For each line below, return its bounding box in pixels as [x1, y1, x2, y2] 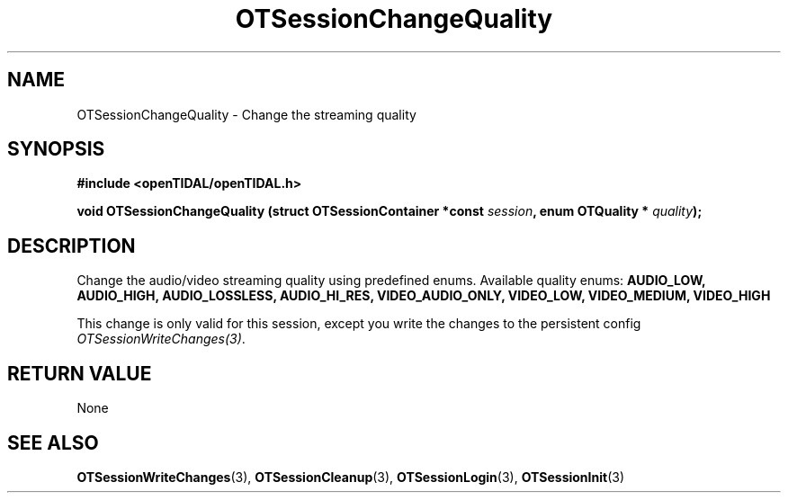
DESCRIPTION [7, 234, 136, 257]
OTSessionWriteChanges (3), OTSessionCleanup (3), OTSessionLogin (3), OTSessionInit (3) [76, 469, 625, 485]
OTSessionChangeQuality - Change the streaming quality [76, 106, 416, 122]
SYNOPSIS [7, 138, 105, 161]
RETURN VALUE [7, 362, 152, 385]
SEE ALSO [7, 431, 99, 454]
